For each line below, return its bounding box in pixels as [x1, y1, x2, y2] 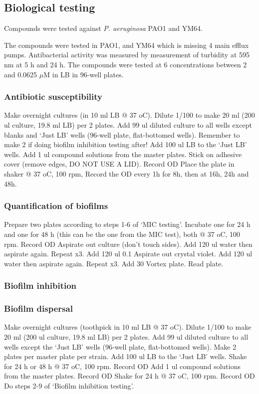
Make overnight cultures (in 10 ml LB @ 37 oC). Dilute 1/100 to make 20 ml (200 [4, 110, 255, 120]
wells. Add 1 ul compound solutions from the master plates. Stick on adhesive [4, 149, 242, 159]
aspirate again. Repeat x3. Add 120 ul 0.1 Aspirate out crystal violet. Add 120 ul [4, 248, 253, 259]
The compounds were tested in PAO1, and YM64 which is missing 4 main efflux [4, 39, 249, 50]
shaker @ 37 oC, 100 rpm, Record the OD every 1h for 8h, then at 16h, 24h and [4, 168, 249, 179]
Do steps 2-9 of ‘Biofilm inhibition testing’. [4, 380, 134, 391]
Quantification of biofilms [4, 199, 108, 212]
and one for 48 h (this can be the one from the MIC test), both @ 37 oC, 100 [4, 228, 241, 239]
